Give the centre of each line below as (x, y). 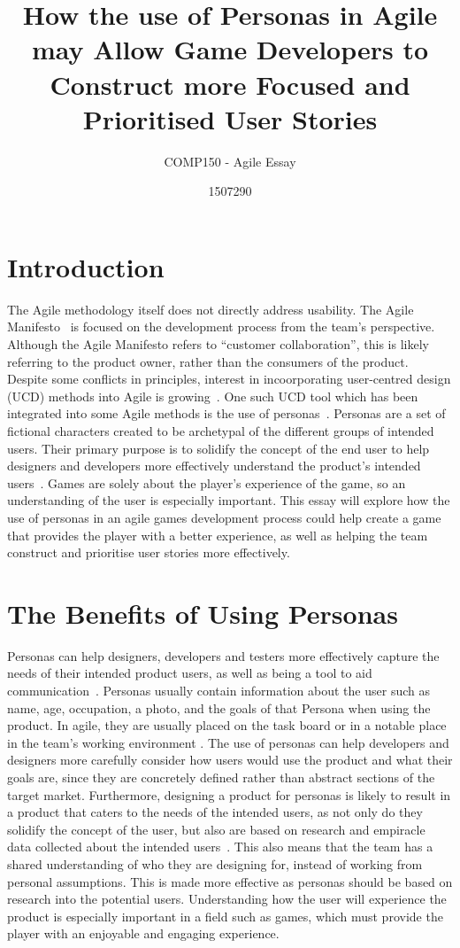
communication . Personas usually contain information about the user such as (218, 691)
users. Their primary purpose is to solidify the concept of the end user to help (218, 448)
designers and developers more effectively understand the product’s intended (214, 466)
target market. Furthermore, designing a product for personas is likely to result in (229, 794)
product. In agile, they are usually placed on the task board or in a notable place (227, 725)
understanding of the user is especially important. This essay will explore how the (229, 500)
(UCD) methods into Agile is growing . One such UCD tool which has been (213, 396)
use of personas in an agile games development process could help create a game (224, 517)
